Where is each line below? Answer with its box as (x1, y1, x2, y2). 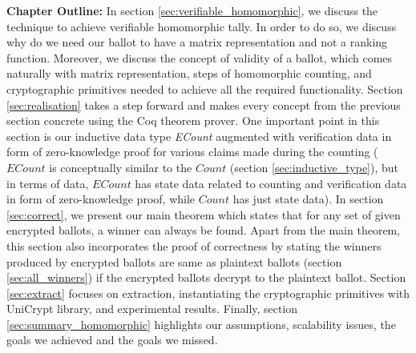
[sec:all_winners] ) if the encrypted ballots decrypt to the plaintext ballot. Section (6, 269, 406, 286)
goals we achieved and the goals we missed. (6, 331, 218, 348)
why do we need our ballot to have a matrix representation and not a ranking (6, 34, 388, 50)
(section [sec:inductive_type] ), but (229, 158, 399, 175)
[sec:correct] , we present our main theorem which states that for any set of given (6, 206, 401, 223)
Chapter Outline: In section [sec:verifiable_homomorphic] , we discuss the (6, 2, 378, 18)
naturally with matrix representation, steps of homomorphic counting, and (6, 65, 372, 82)
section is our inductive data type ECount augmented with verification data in (6, 127, 392, 144)
